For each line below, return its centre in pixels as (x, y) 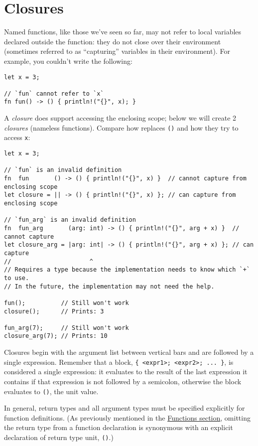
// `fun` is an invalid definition (63, 170)
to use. (17, 278)
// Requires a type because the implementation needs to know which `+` (127, 270)
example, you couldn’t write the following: (68, 61)
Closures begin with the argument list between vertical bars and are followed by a (129, 352)
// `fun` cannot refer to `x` (54, 93)
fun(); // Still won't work (66, 303)
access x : (17, 137)
